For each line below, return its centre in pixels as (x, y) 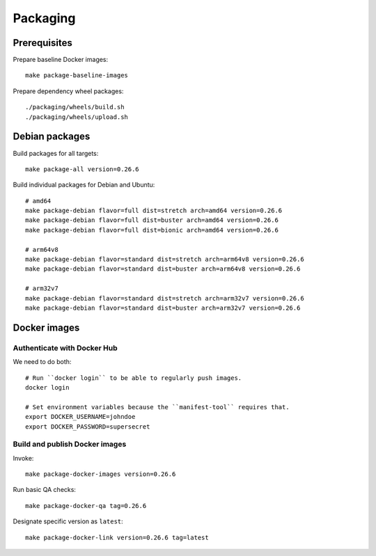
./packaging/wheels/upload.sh (77, 117)
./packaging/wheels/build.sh (75, 107)
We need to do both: (42, 362)
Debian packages (52, 137)
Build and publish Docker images (70, 444)
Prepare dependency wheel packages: (68, 91)
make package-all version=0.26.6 (82, 169)
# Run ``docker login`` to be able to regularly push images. (134, 378)
